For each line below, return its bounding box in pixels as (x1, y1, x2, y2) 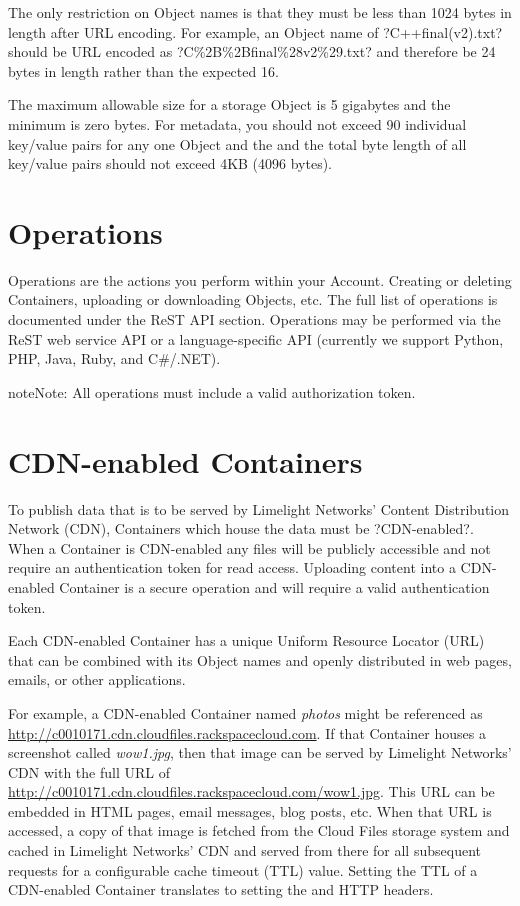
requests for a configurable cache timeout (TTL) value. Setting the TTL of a (8, 859, 478, 880)
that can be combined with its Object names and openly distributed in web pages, (8, 649, 512, 670)
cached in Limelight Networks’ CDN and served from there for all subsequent (8, 840, 481, 861)
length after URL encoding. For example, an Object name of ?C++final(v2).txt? (8, 21, 503, 42)
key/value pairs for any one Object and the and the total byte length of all (8, 133, 467, 154)
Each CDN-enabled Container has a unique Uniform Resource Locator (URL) (8, 630, 485, 651)
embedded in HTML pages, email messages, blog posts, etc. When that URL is (8, 800, 492, 821)
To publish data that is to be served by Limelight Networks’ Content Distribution (8, 498, 510, 519)
